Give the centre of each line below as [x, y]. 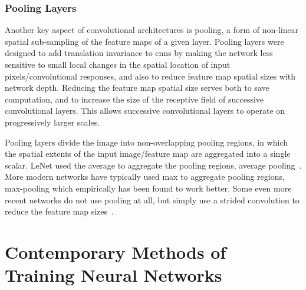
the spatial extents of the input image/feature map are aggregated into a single [148, 154]
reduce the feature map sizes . [59, 211]
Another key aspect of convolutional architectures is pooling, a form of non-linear [152, 30]
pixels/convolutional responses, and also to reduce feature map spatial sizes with [150, 76]
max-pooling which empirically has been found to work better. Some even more [148, 188]
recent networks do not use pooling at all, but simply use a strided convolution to [152, 200]
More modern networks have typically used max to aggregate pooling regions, [145, 177]
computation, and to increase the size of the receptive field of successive [134, 99]
